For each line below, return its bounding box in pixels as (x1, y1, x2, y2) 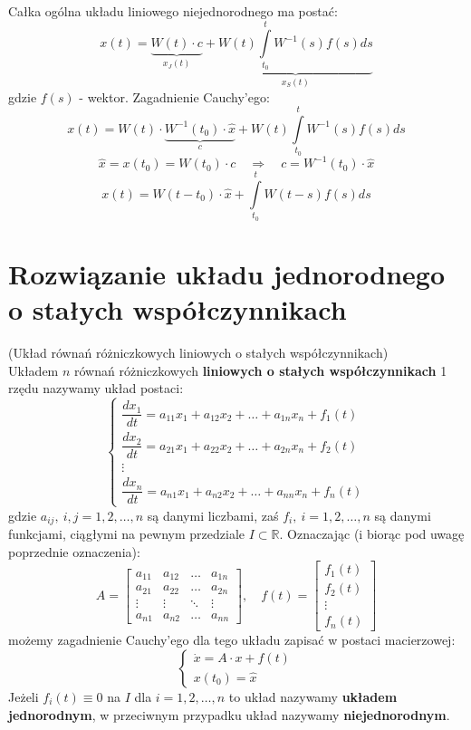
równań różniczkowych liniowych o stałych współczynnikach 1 (73, 360, 447, 379)
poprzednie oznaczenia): (8, 542, 140, 561)
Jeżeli (8, 687, 39, 706)
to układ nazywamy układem (228, 687, 398, 706)
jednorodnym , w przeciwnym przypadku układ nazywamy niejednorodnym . (8, 705, 450, 724)
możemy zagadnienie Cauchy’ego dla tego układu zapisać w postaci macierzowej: (8, 630, 456, 649)
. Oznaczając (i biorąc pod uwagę (279, 524, 465, 543)
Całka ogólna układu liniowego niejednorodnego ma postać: (8, 2, 338, 20)
